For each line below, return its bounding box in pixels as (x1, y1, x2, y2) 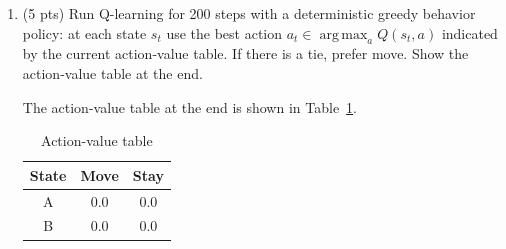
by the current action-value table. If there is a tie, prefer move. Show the (22, 43, 469, 64)
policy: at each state (22, 22, 147, 43)
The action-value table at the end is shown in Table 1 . (22, 96, 358, 117)
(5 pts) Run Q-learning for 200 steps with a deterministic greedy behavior (22, 3, 476, 23)
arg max (319, 27, 368, 42)
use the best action (166, 22, 283, 43)
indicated (441, 22, 498, 43)
